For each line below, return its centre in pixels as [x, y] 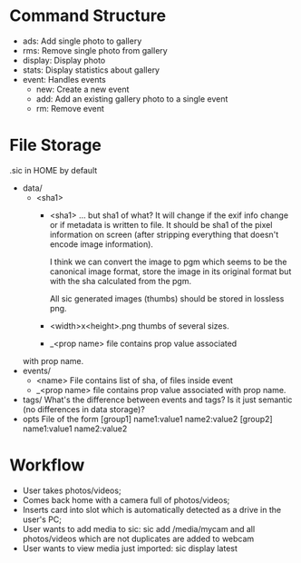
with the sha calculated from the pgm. [121, 281]
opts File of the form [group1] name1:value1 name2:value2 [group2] [148, 419]
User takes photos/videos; [72, 490]
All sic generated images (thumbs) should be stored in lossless [167, 298]
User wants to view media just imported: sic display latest [130, 548]
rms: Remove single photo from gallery [95, 50]
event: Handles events [64, 79]
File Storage [56, 145]
